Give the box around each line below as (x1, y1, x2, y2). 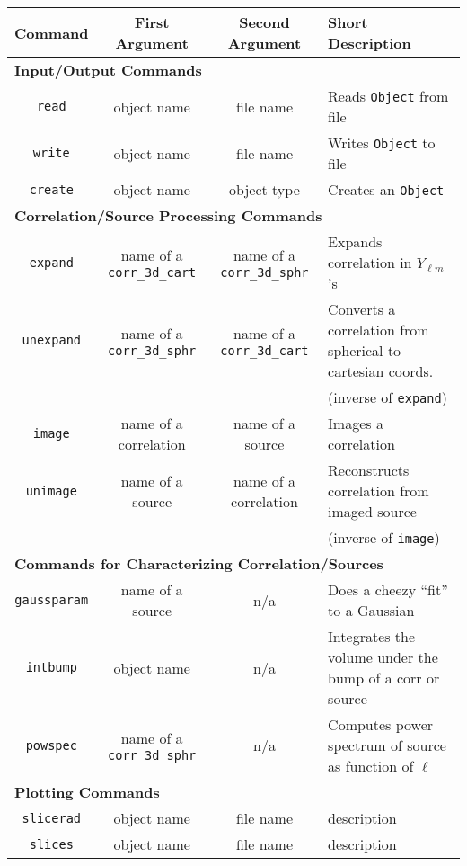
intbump (25, 660, 77, 674)
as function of (328, 755, 414, 776)
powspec (25, 737, 77, 753)
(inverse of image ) (328, 527, 440, 548)
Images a (328, 413, 383, 433)
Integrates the (328, 626, 416, 647)
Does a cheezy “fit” (328, 579, 448, 600)
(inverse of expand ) (328, 387, 447, 407)
